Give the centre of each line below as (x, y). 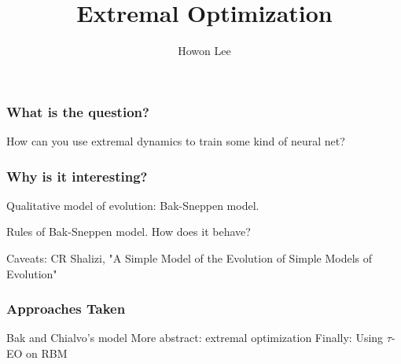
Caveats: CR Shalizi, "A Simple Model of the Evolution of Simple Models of (189, 258)
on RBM (47, 353)
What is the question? (78, 111)
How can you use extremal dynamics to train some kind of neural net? (176, 141)
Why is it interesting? (77, 176)
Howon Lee (204, 51)
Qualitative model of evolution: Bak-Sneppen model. (133, 205)
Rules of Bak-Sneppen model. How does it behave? (129, 232)
